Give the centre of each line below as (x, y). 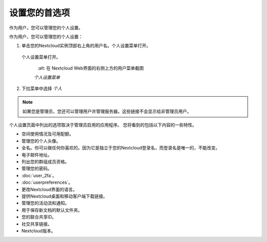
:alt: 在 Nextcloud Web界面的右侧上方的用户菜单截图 (90, 68)
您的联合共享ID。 (39, 217)
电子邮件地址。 (37, 155)
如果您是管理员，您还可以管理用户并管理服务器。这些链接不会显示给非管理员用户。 (107, 111)
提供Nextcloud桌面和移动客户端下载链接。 (65, 196)
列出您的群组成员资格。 (45, 162)
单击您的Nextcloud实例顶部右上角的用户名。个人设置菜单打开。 (86, 46)
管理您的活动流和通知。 (45, 203)
